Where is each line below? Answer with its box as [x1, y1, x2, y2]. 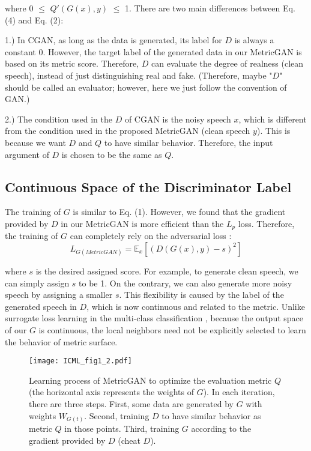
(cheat [118, 434, 140, 446]
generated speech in [5, 300, 77, 312]
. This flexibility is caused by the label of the [119, 288, 284, 301]
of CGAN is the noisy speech [124, 112, 231, 125]
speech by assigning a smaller [5, 288, 113, 301]
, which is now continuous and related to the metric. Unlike [86, 300, 305, 312]
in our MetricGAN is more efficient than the [61, 217, 224, 229]
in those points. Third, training [64, 422, 180, 435]
